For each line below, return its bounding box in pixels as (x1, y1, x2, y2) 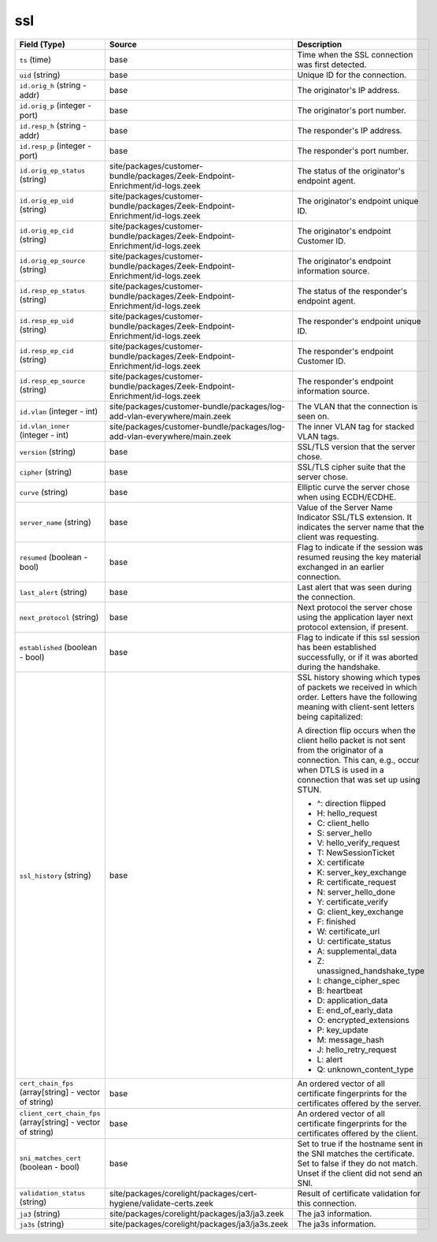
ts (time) (19, 54, 51, 65)
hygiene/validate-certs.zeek (109, 1198, 214, 1209)
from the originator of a (297, 745, 383, 756)
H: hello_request (317, 808, 378, 819)
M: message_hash (317, 1034, 385, 1045)
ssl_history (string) (19, 869, 91, 880)
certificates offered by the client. (297, 1128, 419, 1139)
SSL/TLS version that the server (297, 441, 416, 452)
